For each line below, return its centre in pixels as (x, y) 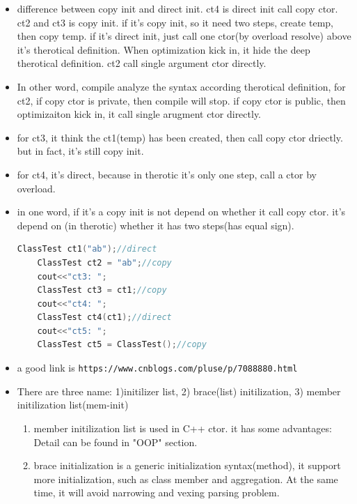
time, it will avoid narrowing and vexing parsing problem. (157, 492)
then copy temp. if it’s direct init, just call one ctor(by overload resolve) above (184, 36)
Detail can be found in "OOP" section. (116, 442)
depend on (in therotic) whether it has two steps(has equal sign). (156, 225)
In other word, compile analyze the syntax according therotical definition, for (181, 86)
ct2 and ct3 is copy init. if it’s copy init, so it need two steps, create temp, (175, 22)
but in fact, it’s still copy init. (80, 151)
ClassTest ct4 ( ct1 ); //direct (104, 318)
